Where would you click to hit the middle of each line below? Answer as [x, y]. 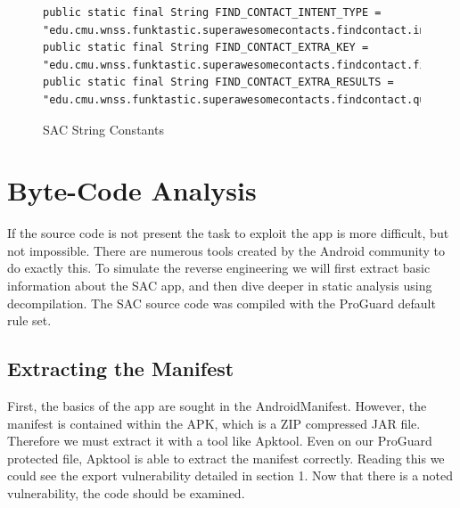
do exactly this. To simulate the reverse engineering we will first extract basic [219, 268]
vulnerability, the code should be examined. [126, 493]
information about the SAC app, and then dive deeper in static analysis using [220, 286]
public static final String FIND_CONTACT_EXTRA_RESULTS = [218, 82]
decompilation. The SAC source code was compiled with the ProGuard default [222, 303]
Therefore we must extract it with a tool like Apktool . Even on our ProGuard [220, 441]
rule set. [29, 320]
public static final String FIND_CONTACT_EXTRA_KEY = [206, 48]
